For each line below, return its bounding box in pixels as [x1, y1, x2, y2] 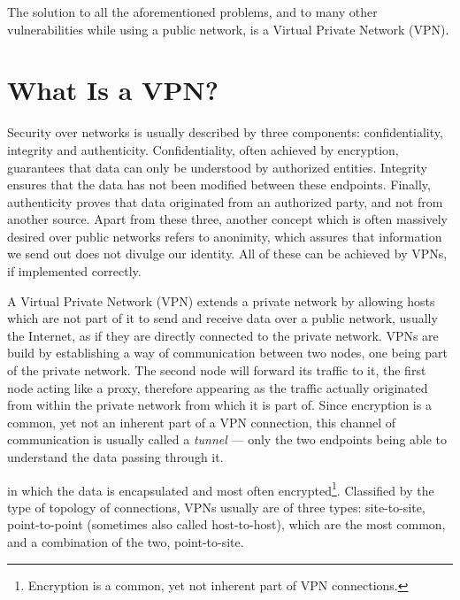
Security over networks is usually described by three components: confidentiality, [7, 123, 443, 142]
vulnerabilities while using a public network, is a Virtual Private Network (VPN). [7, 19, 449, 38]
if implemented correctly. [7, 262, 142, 281]
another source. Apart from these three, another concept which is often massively [7, 210, 448, 228]
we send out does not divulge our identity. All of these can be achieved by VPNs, [7, 244, 448, 263]
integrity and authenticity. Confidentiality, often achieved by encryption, [7, 140, 399, 158]
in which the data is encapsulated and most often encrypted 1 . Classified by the [7, 478, 434, 499]
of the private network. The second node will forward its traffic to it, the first [7, 361, 426, 380]
